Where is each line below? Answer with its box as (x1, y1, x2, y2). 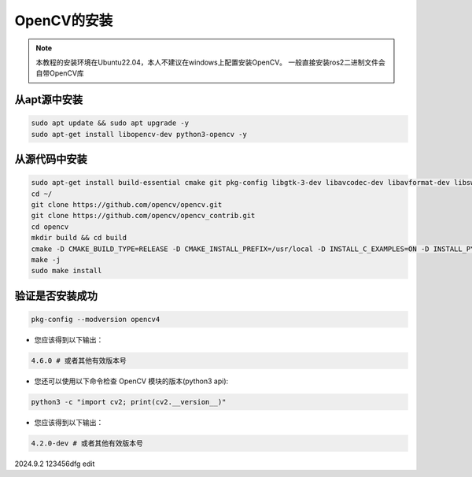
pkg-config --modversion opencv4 (31, 315, 160, 324)
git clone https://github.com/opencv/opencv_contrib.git (31, 211, 256, 220)
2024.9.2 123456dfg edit (14, 459, 95, 468)
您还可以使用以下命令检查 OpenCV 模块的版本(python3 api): (34, 376, 229, 386)
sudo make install (31, 266, 102, 275)
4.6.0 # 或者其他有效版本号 (31, 357, 127, 365)
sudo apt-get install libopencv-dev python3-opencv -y (31, 130, 247, 139)
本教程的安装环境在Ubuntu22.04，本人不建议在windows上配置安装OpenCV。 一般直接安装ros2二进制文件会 (35, 57, 385, 67)
